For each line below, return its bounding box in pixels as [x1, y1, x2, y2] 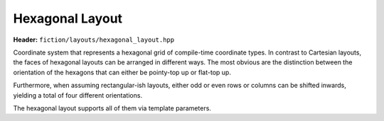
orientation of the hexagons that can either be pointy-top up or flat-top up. [13, 68, 231, 76]
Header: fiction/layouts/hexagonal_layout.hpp [13, 35, 174, 44]
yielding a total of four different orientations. [13, 91, 142, 99]
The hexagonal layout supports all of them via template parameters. [13, 103, 211, 113]
